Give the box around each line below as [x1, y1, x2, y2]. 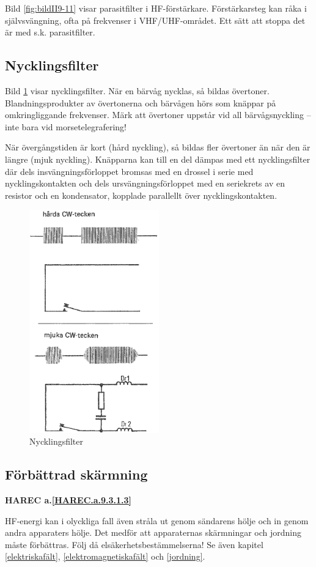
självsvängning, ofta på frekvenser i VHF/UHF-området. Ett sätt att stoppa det [5, 13, 306, 26]
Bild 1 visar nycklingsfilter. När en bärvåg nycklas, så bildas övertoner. [5, 84, 270, 97]
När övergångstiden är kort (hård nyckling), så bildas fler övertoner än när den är [5, 141, 310, 154]
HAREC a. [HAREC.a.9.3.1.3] [5, 493, 132, 506]
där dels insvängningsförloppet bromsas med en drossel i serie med [5, 165, 254, 177]
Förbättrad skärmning [5, 465, 148, 484]
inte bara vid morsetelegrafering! [5, 120, 127, 133]
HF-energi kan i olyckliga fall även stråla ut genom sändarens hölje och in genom [5, 514, 309, 527]
